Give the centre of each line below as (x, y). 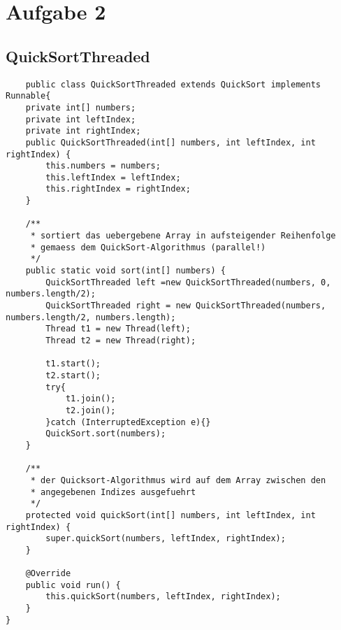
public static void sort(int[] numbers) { (125, 271)
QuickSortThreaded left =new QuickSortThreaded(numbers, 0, (188, 282)
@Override (48, 574)
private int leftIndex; (81, 119)
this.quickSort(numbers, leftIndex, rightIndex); (163, 597)
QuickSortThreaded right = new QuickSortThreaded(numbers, (186, 306)
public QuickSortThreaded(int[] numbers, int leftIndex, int (170, 142)
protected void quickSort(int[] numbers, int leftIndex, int (170, 515)
